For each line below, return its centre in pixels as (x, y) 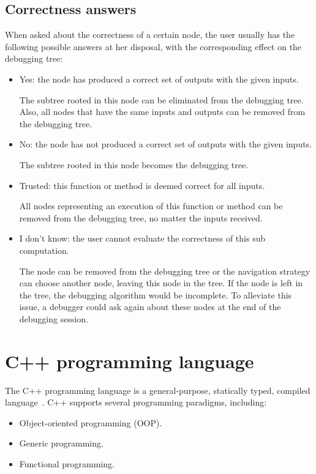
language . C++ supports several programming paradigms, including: (136, 402)
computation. (44, 250)
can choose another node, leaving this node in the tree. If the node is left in (161, 283)
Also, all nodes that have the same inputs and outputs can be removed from (162, 112)
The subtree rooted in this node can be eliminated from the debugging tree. (161, 99)
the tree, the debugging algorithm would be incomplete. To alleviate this (156, 294)
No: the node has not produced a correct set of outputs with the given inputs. (166, 144)
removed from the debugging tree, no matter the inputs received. (141, 217)
